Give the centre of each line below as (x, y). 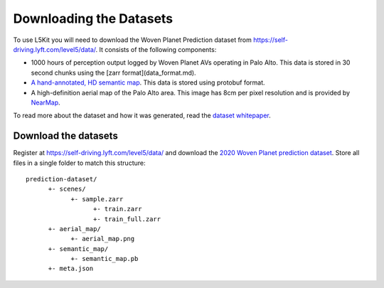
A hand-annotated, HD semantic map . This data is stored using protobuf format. (148, 82)
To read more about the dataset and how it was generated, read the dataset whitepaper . (142, 116)
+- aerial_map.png (103, 239)
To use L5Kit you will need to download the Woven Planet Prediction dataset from (133, 40)
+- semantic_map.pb (105, 259)
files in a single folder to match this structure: (79, 163)
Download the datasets (66, 136)
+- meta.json (71, 269)
